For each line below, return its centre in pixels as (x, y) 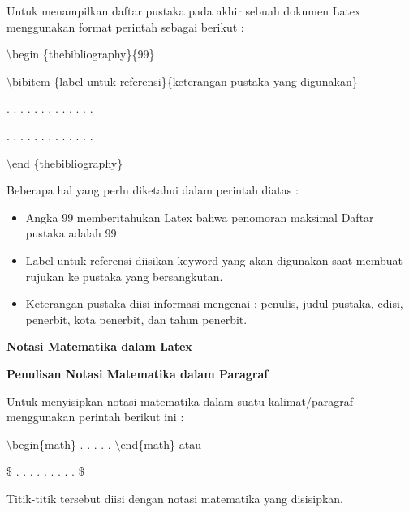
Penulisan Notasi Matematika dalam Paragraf (138, 373)
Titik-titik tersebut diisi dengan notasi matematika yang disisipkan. (175, 498)
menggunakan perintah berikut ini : (95, 417)
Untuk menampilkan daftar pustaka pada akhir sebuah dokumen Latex (184, 11)
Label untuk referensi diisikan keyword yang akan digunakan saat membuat (214, 260)
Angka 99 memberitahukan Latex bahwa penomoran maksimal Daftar (200, 217)
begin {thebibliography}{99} (84, 54)
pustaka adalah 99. (73, 233)
